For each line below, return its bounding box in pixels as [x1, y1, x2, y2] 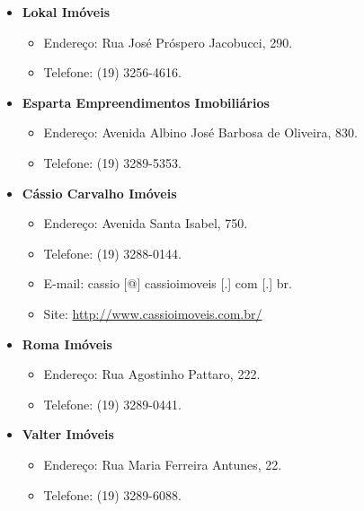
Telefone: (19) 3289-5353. [43, 153, 182, 172]
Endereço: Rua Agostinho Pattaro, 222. [43, 365, 261, 383]
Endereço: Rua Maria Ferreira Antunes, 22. [43, 454, 282, 473]
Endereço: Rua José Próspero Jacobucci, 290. [43, 32, 293, 51]
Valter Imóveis [22, 425, 114, 444]
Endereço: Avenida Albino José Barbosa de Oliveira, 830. [43, 123, 358, 142]
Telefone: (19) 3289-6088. [43, 485, 182, 504]
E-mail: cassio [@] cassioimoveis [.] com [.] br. [43, 274, 292, 293]
